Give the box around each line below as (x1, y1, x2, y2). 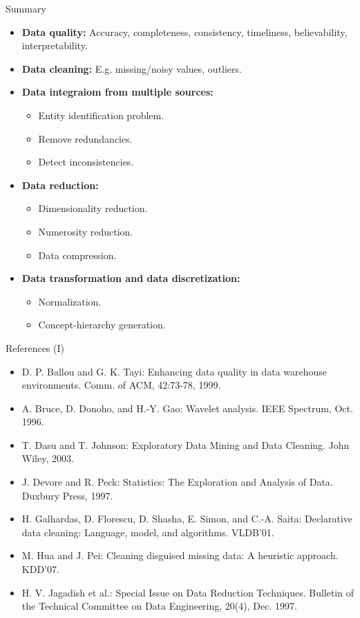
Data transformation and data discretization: (21, 271, 240, 285)
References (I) (6, 340, 65, 355)
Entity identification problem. (38, 107, 164, 122)
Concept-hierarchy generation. (38, 317, 166, 332)
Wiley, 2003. (21, 451, 74, 466)
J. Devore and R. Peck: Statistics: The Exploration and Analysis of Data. (21, 475, 333, 489)
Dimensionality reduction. (38, 201, 148, 215)
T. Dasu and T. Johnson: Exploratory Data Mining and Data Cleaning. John (21, 437, 350, 452)
